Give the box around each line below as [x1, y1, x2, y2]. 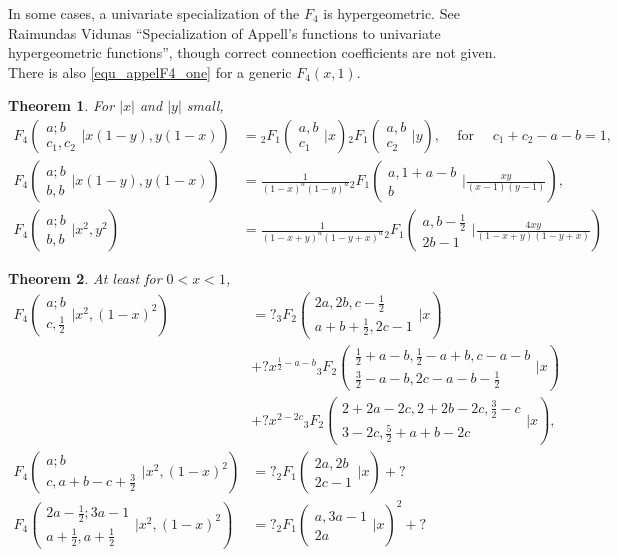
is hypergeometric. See [323, 3, 460, 23]
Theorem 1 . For [8, 95, 115, 116]
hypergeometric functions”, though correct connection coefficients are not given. [8, 42, 497, 63]
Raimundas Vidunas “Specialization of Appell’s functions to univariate [8, 22, 441, 43]
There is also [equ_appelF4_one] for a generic [8, 61, 292, 82]
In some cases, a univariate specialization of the [8, 3, 300, 23]
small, [186, 95, 224, 116]
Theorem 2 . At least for [8, 268, 162, 289]
